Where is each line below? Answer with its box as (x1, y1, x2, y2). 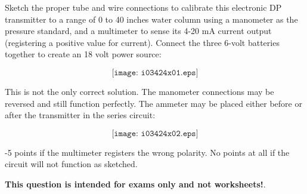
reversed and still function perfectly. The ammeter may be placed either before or (5, 97, 302, 109)
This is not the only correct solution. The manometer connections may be (5, 85, 274, 97)
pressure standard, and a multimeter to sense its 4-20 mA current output (5, 24, 272, 37)
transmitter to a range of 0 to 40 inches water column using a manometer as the (5, 13, 298, 25)
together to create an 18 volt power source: (5, 48, 162, 60)
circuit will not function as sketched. (5, 158, 138, 170)
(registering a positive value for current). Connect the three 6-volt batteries (5, 36, 280, 48)
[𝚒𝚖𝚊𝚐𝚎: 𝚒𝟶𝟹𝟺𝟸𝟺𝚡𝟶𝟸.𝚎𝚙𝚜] (111, 129, 199, 138)
